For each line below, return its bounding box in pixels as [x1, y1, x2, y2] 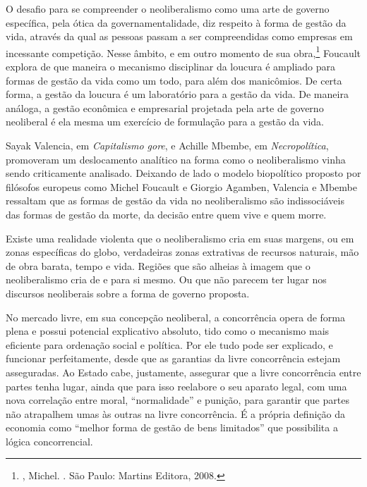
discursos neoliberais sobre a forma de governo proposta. [6, 285, 250, 300]
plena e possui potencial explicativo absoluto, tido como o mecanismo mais [6, 323, 330, 338]
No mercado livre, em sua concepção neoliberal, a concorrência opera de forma [6, 309, 345, 324]
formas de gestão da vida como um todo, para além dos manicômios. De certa [6, 73, 342, 87]
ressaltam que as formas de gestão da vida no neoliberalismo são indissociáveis [6, 193, 344, 208]
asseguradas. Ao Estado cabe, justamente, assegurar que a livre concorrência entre [6, 364, 361, 379]
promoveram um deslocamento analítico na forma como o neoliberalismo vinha [6, 152, 346, 166]
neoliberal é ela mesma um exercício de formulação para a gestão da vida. [6, 114, 324, 129]
